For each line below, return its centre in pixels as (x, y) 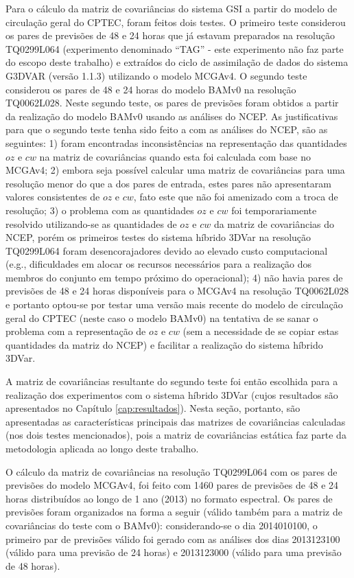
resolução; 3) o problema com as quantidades (100, 210)
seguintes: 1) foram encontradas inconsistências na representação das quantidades (176, 142)
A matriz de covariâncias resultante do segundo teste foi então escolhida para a (172, 381)
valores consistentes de (53, 197)
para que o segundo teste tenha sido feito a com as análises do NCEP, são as (167, 129)
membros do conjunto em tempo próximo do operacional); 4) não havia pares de (174, 277)
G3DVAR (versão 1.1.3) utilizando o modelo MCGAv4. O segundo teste (156, 75)
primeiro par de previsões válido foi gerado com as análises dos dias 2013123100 (173, 539)
